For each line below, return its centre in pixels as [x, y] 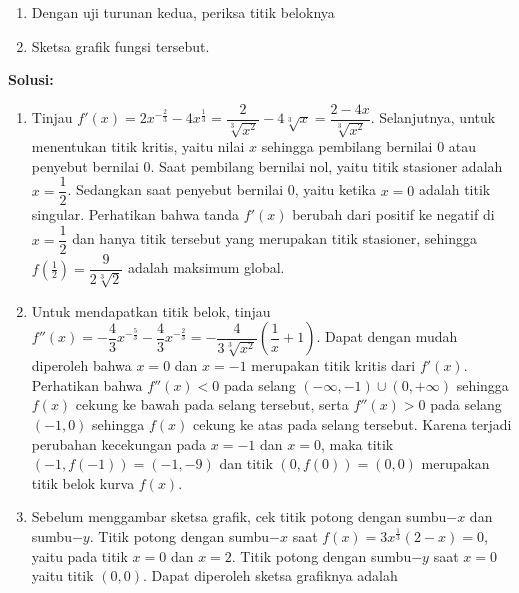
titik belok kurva [83, 482]
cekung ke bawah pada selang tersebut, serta [212, 404]
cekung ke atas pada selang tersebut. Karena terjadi [352, 423]
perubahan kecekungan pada [119, 443]
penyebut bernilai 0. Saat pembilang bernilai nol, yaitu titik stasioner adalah [267, 165]
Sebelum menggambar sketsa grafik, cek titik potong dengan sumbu [239, 516]
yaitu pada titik [79, 555]
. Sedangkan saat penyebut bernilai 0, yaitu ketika [222, 189]
